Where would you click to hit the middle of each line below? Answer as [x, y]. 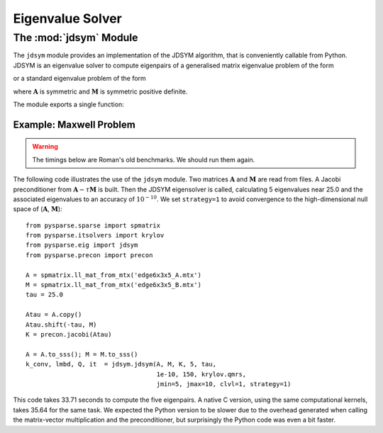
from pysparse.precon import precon [89, 255]
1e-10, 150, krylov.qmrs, [201, 374]
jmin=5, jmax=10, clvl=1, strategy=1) [224, 384]
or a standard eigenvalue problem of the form [80, 79]
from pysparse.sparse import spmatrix [93, 225]
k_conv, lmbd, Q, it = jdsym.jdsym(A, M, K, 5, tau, [121, 364]
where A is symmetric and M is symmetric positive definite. [100, 91]
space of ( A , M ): [38, 209]
